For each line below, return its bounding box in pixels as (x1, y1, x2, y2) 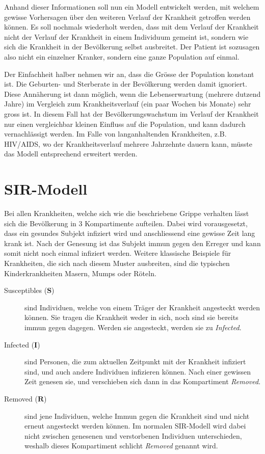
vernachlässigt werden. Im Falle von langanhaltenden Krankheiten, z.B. (4, 128, 227, 139)
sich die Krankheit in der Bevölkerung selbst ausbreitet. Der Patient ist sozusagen (4, 41, 260, 52)
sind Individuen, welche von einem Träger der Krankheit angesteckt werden (24, 302, 260, 312)
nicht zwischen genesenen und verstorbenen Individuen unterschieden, (24, 430, 242, 441)
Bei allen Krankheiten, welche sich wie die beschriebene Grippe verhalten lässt (4, 208, 249, 219)
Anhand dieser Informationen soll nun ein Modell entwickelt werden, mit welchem (4, 2, 259, 12)
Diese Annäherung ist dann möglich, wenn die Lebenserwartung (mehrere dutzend (4, 88, 261, 99)
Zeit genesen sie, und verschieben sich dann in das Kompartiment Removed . (24, 376, 261, 387)
